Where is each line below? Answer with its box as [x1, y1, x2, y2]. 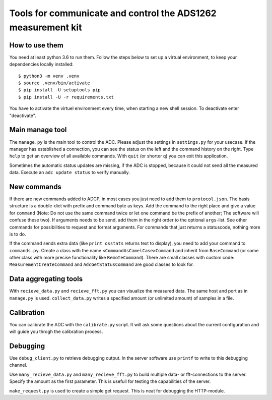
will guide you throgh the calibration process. [9, 328, 103, 335]
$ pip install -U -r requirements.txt [18, 94, 114, 100]
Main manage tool [9, 126, 67, 134]
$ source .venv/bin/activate [18, 80, 90, 86]
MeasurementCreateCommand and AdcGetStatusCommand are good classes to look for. [9, 261, 194, 267]
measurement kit [9, 22, 82, 33]
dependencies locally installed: [9, 61, 74, 68]
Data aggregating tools [9, 275, 83, 283]
